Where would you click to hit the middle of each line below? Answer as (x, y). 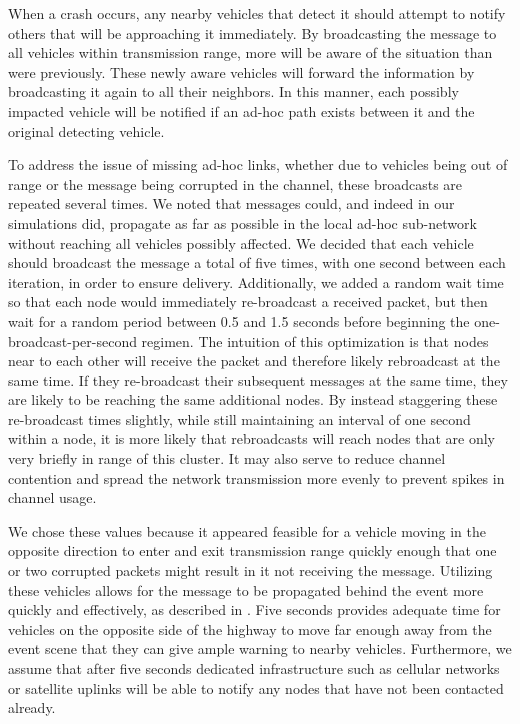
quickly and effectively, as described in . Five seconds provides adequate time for (254, 609)
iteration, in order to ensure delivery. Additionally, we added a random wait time (256, 281)
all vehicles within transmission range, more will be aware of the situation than (250, 52)
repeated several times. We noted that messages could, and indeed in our (231, 203)
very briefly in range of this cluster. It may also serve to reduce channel (227, 458)
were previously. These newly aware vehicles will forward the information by (241, 71)
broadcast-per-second (72, 340)
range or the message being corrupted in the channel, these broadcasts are (235, 183)
